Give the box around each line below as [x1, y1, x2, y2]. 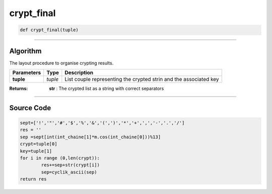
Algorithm [9, 47, 42, 55]
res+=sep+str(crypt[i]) [41, 162, 100, 168]
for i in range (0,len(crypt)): [20, 155, 100, 161]
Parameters [12, 69, 41, 76]
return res [20, 176, 47, 182]
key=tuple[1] [20, 148, 52, 154]
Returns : [9, 85, 28, 91]
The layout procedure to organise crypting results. [9, 60, 114, 66]
